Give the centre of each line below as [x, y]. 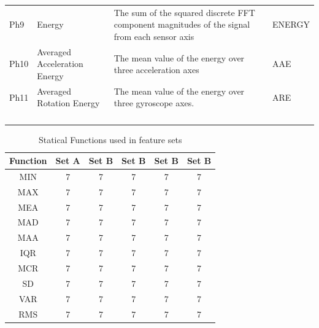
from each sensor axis [154, 36]
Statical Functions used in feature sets [110, 139]
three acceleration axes [156, 70]
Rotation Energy [68, 103]
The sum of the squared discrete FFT [184, 12]
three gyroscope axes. [154, 103]
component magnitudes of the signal [182, 24]
